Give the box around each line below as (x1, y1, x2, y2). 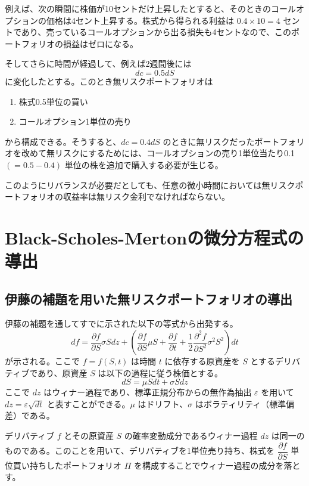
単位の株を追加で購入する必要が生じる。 (64, 158, 223, 171)
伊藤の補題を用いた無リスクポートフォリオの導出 (5, 289, 292, 308)
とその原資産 (64, 429, 114, 442)
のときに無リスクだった (163, 135, 255, 147)
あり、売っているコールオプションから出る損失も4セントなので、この (21, 26, 292, 38)
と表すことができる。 (46, 397, 130, 410)
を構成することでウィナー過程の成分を (133, 459, 284, 471)
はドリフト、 (138, 397, 188, 410)
